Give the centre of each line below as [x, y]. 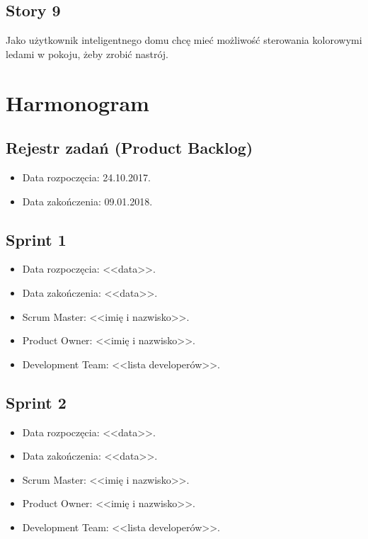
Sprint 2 [36, 402]
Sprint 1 [36, 239]
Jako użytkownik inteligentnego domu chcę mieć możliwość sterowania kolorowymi [184, 40]
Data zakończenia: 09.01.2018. [87, 201]
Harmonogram [77, 102]
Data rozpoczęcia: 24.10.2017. [86, 177]
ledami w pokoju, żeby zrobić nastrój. [87, 53]
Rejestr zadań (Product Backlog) [130, 148]
